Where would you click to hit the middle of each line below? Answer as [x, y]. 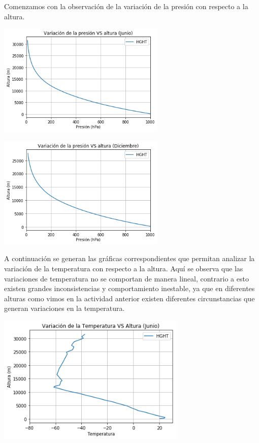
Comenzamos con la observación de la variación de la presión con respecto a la [126, 6]
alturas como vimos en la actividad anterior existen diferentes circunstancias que [129, 298]
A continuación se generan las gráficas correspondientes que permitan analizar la [129, 258]
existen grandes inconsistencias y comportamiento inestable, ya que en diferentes [129, 288]
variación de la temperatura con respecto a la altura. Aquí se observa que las [124, 268]
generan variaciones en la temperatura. [64, 308]
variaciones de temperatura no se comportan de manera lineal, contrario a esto [126, 278]
